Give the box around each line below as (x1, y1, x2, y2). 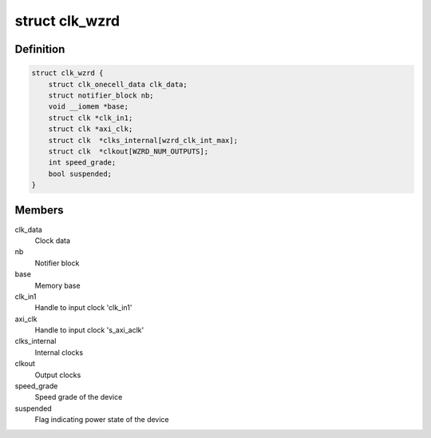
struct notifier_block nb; (48, 90, 155, 100)
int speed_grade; (48, 158, 117, 167)
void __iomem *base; (48, 102, 129, 111)
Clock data (34, 236, 71, 245)
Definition (14, 42, 65, 56)
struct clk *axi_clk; (48, 125, 133, 133)
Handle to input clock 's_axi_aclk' (34, 325, 144, 335)
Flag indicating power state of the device (34, 415, 169, 424)
